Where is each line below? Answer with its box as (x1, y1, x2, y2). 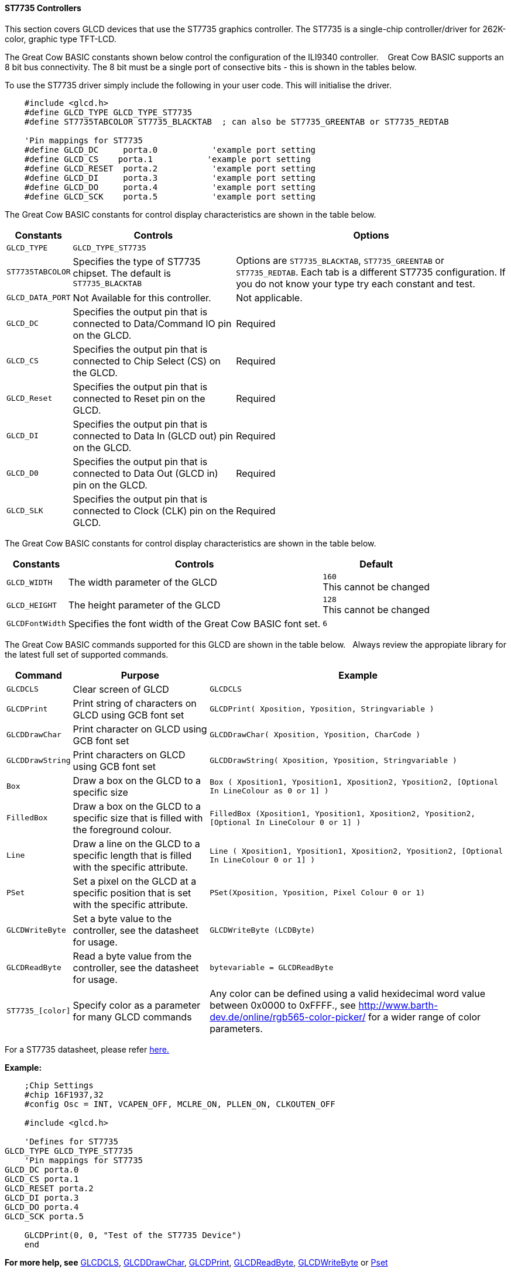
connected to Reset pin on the (73, 392, 205, 404)
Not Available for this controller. (73, 291, 211, 304)
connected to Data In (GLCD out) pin (73, 429, 233, 442)
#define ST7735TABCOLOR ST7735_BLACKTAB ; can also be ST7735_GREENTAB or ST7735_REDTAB (24, 116, 449, 126)
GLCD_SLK (6, 506, 43, 515)
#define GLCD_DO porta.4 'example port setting (24, 182, 316, 192)
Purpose (121, 669, 160, 681)
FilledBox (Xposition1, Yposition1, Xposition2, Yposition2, (210, 809, 476, 818)
